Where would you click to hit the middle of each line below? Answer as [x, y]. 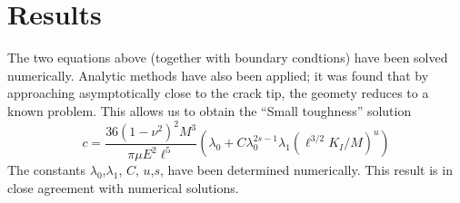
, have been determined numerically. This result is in [306, 170]
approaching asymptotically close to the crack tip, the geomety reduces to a [218, 93]
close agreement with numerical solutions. [123, 187]
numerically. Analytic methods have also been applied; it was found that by [218, 75]
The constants [47, 170]
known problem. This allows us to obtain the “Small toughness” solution [210, 110]
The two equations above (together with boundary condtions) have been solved [228, 58]
